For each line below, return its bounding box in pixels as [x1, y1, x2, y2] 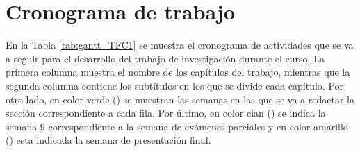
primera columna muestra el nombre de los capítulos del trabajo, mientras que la [6, 65, 350, 79]
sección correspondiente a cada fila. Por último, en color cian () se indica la [6, 105, 326, 120]
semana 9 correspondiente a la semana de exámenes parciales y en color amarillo [6, 119, 348, 133]
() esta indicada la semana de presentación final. [6, 133, 211, 147]
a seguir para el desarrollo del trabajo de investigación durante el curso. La [6, 51, 325, 65]
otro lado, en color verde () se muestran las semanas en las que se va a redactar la [6, 92, 354, 106]
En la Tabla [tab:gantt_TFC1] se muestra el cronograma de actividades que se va [6, 37, 354, 52]
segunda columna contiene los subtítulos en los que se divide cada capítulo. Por [6, 78, 344, 92]
